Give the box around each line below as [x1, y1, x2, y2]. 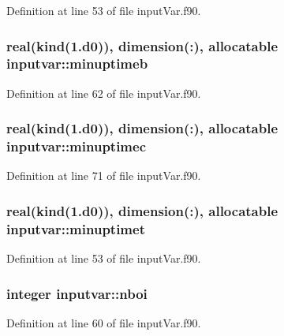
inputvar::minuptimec [6, 136, 147, 156]
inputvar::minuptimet [6, 218, 145, 238]
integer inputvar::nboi [6, 283, 148, 303]
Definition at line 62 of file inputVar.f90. [6, 84, 201, 101]
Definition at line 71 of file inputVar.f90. [6, 167, 201, 184]
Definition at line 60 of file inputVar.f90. [6, 315, 201, 331]
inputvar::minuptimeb [6, 54, 148, 73]
